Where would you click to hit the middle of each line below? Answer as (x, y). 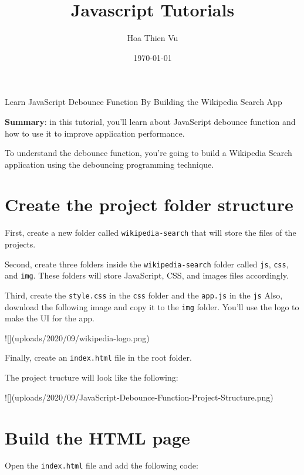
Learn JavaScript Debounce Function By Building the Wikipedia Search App (143, 102)
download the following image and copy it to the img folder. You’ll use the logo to (152, 306)
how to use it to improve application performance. (95, 133)
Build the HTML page (97, 437)
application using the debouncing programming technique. (109, 164)
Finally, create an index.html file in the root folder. (98, 357)
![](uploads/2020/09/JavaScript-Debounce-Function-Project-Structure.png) (139, 397)
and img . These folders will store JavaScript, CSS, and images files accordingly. (147, 275)
